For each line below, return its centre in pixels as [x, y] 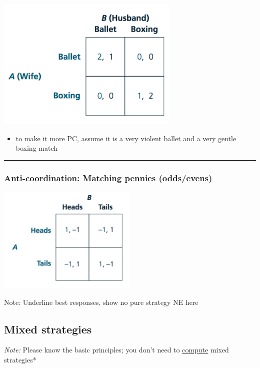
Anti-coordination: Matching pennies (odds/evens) [108, 177]
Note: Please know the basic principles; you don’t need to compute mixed [116, 350]
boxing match [37, 148]
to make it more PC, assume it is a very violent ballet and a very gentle [126, 138]
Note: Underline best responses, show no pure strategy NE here [101, 302]
